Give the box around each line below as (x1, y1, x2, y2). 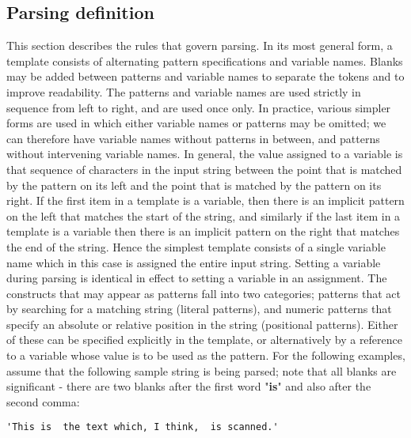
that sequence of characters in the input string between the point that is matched (6, 160, 402, 177)
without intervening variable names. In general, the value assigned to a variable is (6, 145, 403, 162)
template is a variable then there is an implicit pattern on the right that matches (6, 223, 400, 240)
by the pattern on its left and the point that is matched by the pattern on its (6, 176, 382, 193)
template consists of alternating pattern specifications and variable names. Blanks (6, 52, 403, 69)
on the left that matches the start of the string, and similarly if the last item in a (6, 207, 401, 224)
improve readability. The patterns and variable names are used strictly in (6, 83, 361, 100)
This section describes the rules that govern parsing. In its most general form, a (6, 37, 393, 54)
